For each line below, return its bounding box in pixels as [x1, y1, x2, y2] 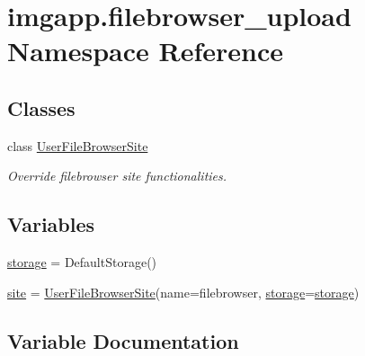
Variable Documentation [7, 326, 239, 354]
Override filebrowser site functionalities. [7, 166, 227, 185]
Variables [7, 210, 95, 238]
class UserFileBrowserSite [7, 136, 148, 155]
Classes [7, 93, 76, 121]
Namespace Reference [7, 32, 283, 69]
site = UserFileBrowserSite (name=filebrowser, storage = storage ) [7, 282, 360, 301]
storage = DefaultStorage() [7, 253, 157, 271]
